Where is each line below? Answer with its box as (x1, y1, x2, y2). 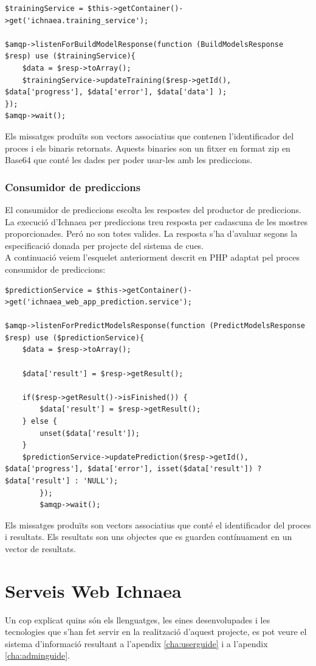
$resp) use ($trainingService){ (5, 52, 136, 61)
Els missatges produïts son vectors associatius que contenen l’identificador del (5, 129, 294, 142)
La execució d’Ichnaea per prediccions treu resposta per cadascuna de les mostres (5, 215, 307, 228)
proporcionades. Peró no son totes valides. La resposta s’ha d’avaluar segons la (5, 227, 298, 240)
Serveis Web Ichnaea (5, 578, 182, 603)
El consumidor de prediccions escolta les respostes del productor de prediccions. (5, 203, 301, 216)
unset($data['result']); (39, 429, 140, 438)
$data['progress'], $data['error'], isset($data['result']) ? (5, 464, 262, 474)
